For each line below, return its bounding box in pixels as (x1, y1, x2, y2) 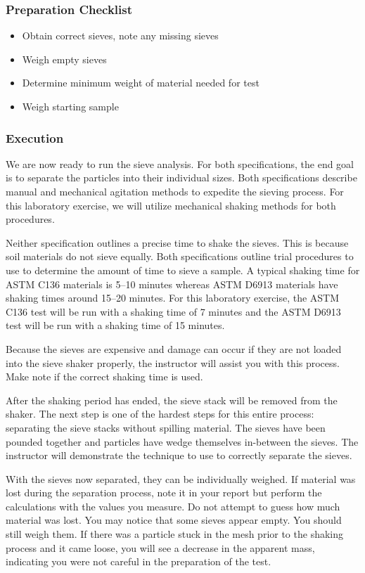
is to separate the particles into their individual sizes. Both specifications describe (6, 170, 357, 185)
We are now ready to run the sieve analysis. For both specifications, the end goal (6, 156, 354, 171)
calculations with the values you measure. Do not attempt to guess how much (6, 498, 340, 513)
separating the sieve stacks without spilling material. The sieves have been (6, 420, 326, 434)
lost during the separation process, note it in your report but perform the (6, 485, 322, 500)
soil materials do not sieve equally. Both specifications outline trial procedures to (6, 249, 354, 264)
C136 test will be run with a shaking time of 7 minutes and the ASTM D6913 (6, 304, 341, 318)
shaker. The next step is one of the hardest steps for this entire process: (6, 406, 314, 421)
